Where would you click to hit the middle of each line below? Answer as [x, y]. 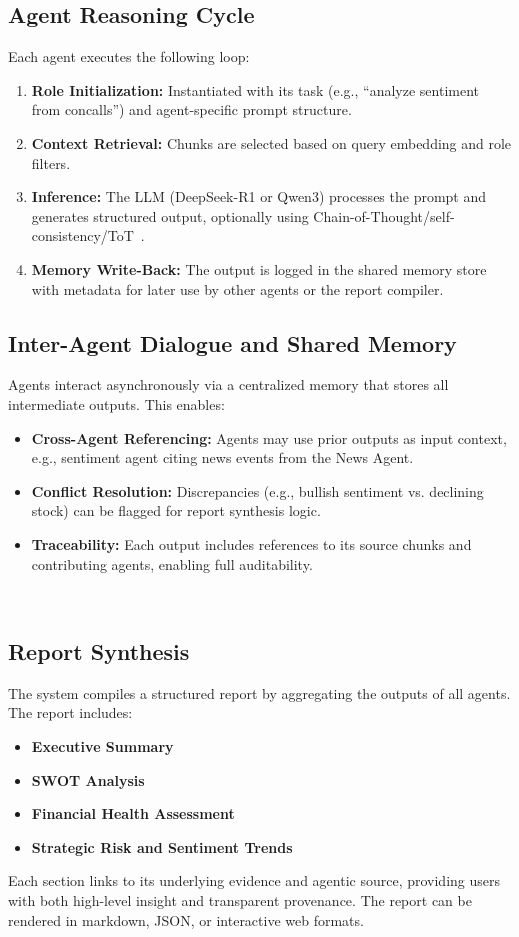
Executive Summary [102, 746]
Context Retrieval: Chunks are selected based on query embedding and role [271, 142]
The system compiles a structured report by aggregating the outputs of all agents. [259, 692]
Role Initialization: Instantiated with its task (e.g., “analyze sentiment [255, 89]
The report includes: [70, 712]
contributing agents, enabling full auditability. [172, 563]
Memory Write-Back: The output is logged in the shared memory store [259, 268]
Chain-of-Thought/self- [384, 215]
